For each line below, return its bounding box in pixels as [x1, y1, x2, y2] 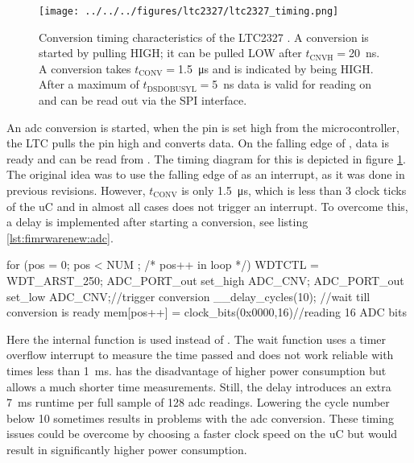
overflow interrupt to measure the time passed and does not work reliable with [6, 346, 394, 363]
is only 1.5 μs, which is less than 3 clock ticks [181, 182, 407, 198]
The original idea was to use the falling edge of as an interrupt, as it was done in [6, 166, 405, 183]
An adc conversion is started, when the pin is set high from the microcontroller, [6, 118, 400, 135]
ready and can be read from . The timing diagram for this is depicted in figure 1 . [6, 150, 406, 167]
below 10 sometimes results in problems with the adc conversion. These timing [6, 409, 394, 426]
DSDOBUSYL [147, 85, 197, 93]
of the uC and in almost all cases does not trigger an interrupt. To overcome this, [6, 197, 408, 214]
